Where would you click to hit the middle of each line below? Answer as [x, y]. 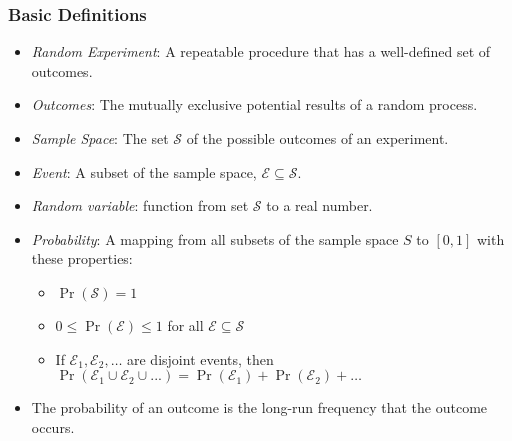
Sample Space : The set [100, 138]
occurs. [53, 426]
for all [185, 324]
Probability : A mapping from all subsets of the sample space [215, 238]
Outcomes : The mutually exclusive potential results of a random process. [254, 104]
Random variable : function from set [140, 205]
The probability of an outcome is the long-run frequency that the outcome [259, 407]
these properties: [82, 258]
